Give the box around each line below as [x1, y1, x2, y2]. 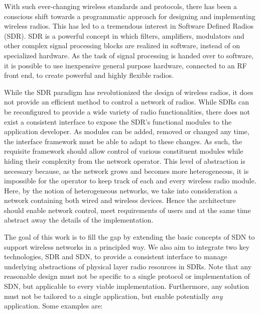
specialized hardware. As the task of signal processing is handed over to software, [4, 50, 253, 60]
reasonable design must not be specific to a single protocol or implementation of [4, 271, 250, 281]
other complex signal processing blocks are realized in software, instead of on [4, 40, 240, 51]
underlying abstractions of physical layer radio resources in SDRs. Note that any [4, 261, 252, 271]
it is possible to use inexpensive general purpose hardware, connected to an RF [4, 60, 247, 70]
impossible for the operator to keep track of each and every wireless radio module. [4, 175, 256, 186]
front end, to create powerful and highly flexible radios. [4, 70, 174, 80]
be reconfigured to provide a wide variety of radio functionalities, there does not [4, 106, 250, 117]
